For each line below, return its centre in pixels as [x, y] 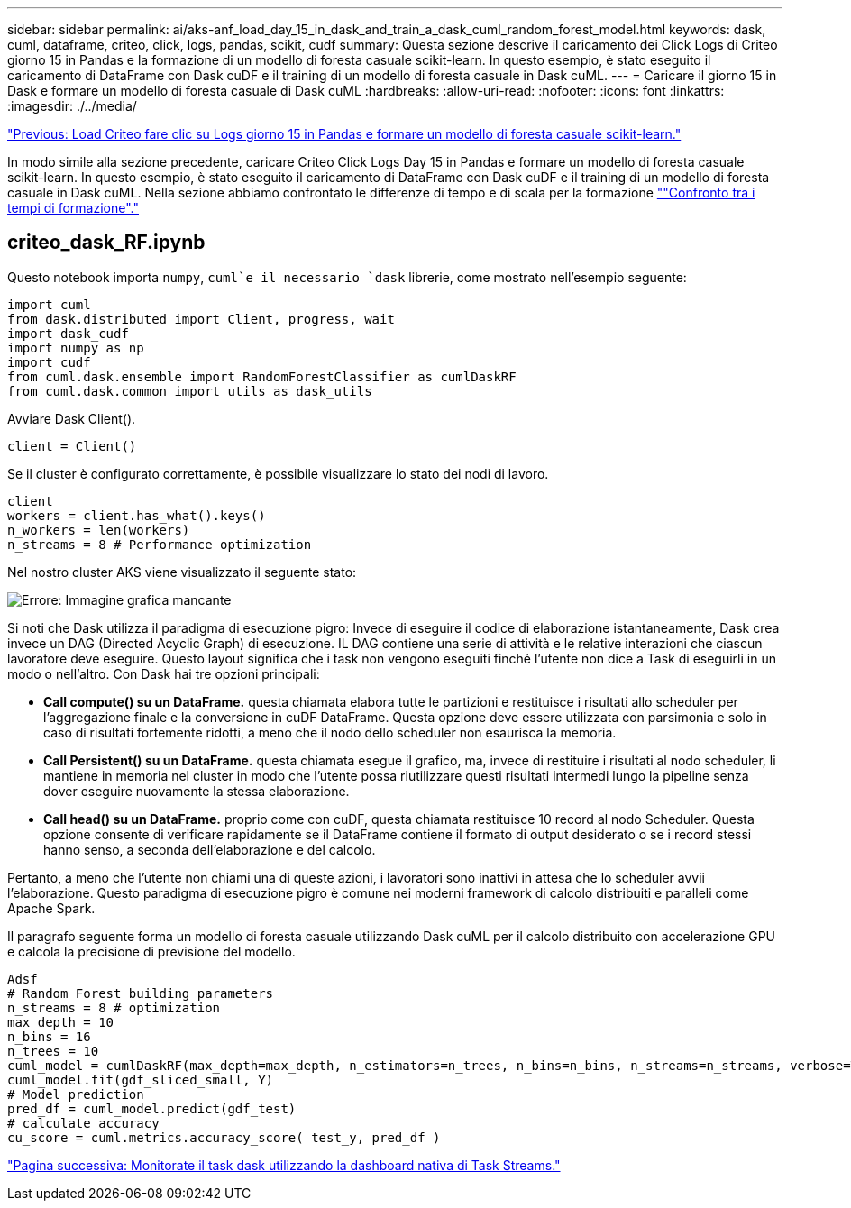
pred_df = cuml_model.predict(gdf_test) [152, 1108]
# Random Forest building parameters [141, 993]
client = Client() [72, 446]
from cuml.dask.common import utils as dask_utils [190, 391]
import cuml [49, 304]
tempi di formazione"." [73, 208]
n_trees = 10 [53, 1051]
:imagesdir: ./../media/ [72, 106]
